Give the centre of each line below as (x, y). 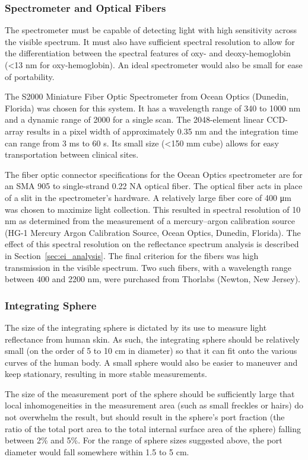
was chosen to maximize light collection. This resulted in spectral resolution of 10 (153, 209)
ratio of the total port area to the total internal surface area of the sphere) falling (153, 428)
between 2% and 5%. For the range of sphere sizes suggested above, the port (144, 440)
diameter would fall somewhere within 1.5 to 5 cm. (97, 451)
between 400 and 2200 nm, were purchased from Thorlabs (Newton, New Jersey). (153, 279)
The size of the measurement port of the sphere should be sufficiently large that (150, 393)
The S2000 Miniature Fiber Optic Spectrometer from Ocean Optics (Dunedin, (147, 96)
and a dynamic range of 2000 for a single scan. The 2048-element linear (134, 119)
